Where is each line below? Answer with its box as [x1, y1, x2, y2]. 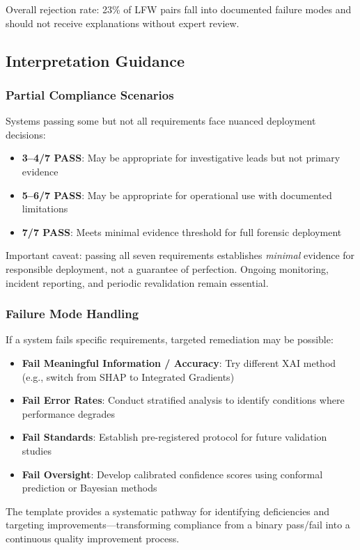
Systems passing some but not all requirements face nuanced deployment [6, 113, 316, 128]
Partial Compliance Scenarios [6, 86, 174, 103]
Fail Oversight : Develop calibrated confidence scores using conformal [22, 466, 323, 481]
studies [22, 443, 52, 457]
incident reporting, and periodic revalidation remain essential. [6, 275, 269, 290]
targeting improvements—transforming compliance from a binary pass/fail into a [6, 517, 350, 532]
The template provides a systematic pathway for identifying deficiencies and [6, 503, 330, 518]
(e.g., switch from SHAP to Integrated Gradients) [22, 369, 235, 384]
